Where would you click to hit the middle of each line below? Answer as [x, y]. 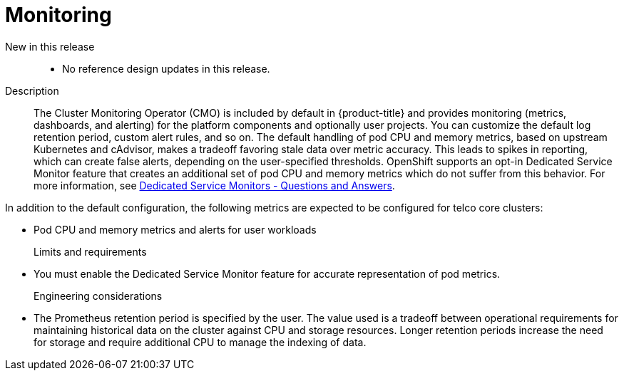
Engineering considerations [98, 296]
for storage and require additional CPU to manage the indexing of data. [200, 342]
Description [32, 90]
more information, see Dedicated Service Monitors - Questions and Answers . [214, 185]
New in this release [50, 46]
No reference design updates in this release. [166, 68]
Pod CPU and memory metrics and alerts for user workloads [175, 229]
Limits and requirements [90, 251]
